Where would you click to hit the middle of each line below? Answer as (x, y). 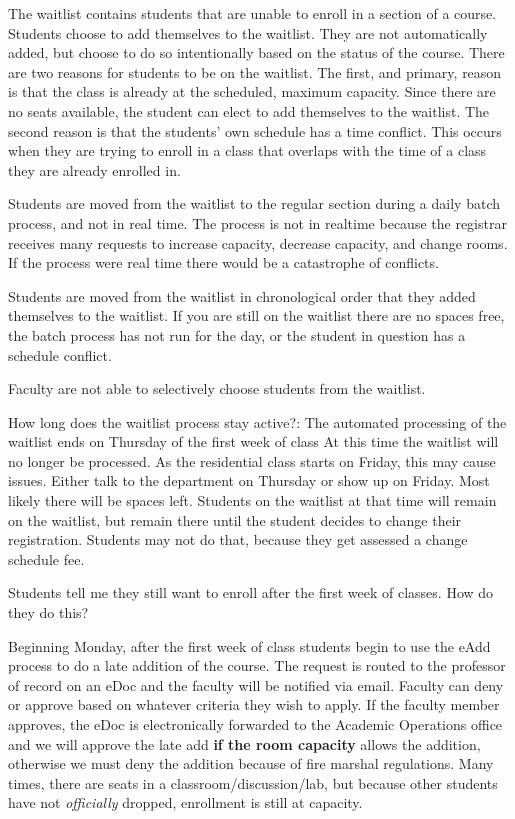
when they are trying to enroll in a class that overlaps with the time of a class (247, 150)
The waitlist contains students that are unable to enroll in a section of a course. (252, 13)
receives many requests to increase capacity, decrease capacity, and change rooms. (258, 242)
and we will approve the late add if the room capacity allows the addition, (244, 743)
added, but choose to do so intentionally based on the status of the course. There (256, 52)
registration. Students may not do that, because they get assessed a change (238, 539)
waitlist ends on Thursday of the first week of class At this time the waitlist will (253, 441)
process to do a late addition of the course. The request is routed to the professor (257, 665)
